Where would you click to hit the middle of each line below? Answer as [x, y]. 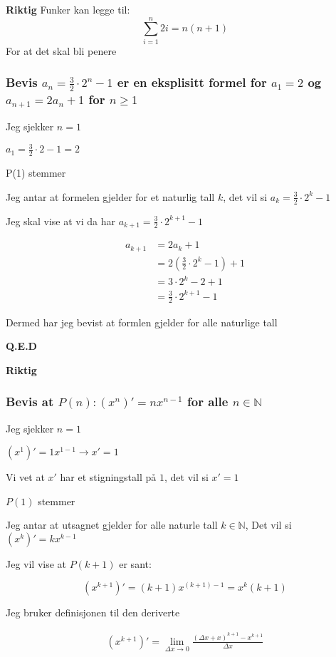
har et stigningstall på [108, 477]
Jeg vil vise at [36, 563]
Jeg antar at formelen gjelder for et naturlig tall [110, 196]
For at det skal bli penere [61, 50]
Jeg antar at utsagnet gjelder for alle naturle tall [112, 525]
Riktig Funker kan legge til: [68, 9]
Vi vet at [25, 477]
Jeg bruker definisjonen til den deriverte [93, 612]
